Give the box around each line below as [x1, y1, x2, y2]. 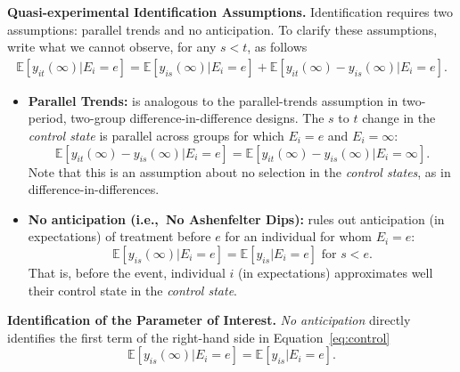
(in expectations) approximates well [238, 263, 433, 281]
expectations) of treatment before [28, 227, 211, 246]
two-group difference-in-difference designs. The [70, 109, 324, 127]
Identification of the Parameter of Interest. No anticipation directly [7, 311, 411, 329]
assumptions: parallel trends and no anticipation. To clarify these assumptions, [7, 20, 438, 38]
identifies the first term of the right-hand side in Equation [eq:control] [7, 328, 390, 346]
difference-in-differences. [28, 180, 160, 198]
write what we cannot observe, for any [7, 37, 217, 56]
